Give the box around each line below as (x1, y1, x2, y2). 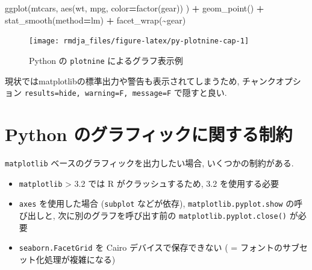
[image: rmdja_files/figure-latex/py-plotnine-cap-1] (29, 37, 249, 46)
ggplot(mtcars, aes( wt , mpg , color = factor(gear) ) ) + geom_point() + (5, 2, 264, 14)
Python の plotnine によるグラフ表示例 (29, 54, 183, 66)
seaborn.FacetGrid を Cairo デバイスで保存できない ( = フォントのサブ (19, 241, 299, 254)
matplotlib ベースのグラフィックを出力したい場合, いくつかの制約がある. (5, 156, 294, 169)
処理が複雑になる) (44, 253, 116, 265)
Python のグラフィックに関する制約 (5, 121, 293, 146)
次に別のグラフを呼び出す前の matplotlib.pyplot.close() (58, 209, 287, 221)
